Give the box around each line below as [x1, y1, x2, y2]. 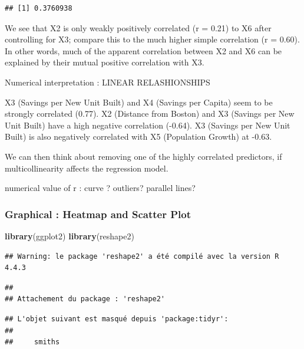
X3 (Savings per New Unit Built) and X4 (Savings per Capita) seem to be [5, 96, 273, 108]
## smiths [5, 338, 60, 347]
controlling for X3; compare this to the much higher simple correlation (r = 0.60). [5, 33, 300, 45]
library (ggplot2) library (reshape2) [5, 229, 134, 242]
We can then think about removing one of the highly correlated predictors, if [5, 150, 282, 162]
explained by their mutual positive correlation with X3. [5, 56, 204, 68]
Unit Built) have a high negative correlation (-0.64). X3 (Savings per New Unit [5, 118, 290, 131]
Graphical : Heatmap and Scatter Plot [5, 206, 191, 221]
